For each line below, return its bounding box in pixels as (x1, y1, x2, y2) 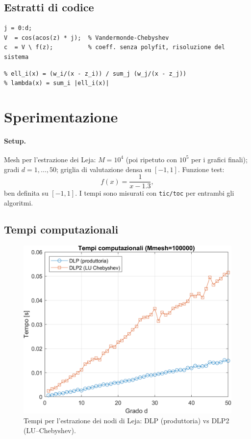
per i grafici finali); (191, 154, 248, 164)
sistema (4, 53, 29, 60)
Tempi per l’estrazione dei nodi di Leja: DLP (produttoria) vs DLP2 (24, 415, 229, 426)
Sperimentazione (4, 106, 118, 126)
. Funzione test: (177, 164, 225, 174)
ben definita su (4, 188, 49, 198)
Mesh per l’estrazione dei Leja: (4, 154, 96, 164)
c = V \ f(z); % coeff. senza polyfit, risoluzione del (4, 44, 226, 51)
